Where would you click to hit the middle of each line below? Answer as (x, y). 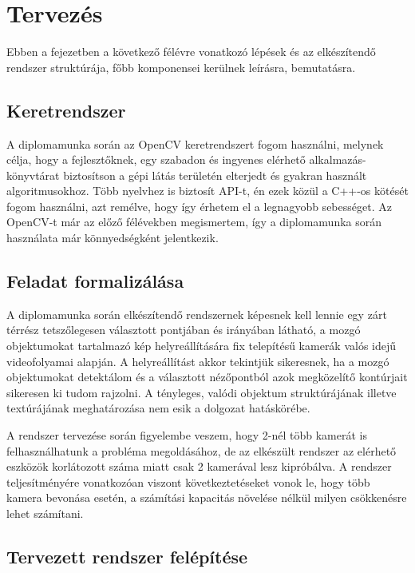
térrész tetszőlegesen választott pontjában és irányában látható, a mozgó (184, 330)
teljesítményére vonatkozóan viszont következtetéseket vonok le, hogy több (188, 481)
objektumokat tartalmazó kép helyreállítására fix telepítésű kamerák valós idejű (202, 346)
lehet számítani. (45, 513)
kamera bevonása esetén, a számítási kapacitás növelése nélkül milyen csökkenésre (207, 497)
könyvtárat (33, 175)
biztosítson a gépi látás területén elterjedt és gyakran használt (215, 175)
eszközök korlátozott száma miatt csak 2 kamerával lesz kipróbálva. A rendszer (199, 466)
